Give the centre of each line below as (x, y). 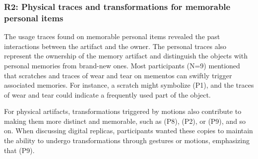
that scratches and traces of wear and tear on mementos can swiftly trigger (118, 75)
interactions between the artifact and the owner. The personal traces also (115, 46)
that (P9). (19, 150)
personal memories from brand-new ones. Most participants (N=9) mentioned (122, 65)
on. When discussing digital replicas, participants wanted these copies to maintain (129, 131)
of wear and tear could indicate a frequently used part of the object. (107, 94)
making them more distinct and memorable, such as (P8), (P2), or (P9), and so (125, 121)
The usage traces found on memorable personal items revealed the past (112, 36)
